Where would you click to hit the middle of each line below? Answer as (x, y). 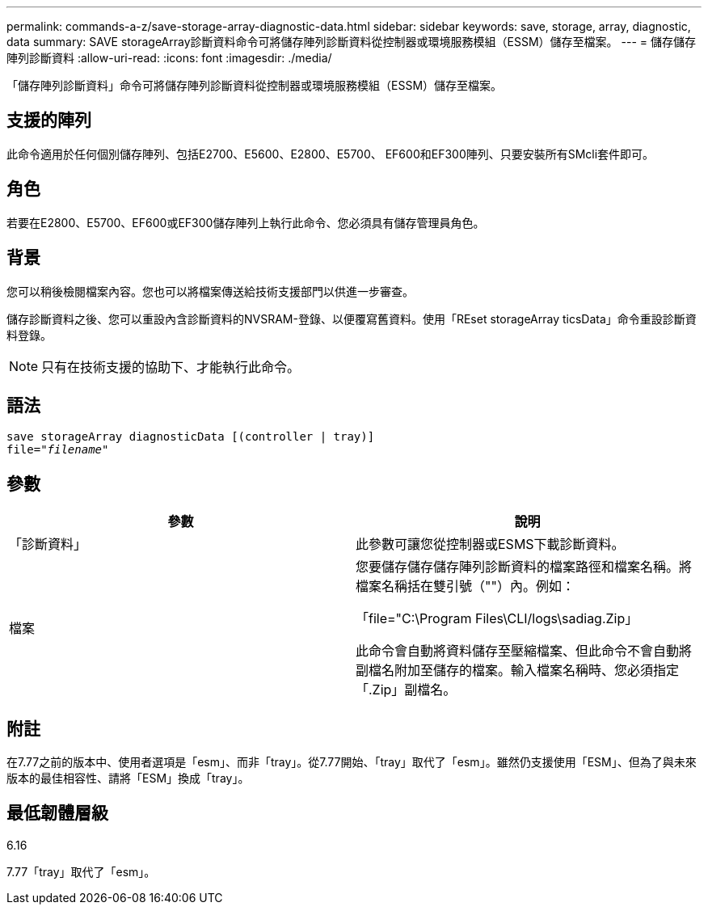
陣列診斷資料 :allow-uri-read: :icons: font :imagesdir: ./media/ (169, 58)
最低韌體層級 (57, 813)
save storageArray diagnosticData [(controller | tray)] (191, 437)
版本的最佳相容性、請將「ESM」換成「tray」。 (128, 778)
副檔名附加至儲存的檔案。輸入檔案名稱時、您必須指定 (518, 671)
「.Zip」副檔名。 (406, 690)
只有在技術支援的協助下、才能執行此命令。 (171, 367)
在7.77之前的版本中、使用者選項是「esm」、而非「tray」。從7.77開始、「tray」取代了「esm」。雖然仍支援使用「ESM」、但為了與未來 (352, 762)
